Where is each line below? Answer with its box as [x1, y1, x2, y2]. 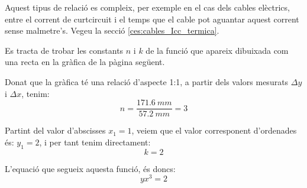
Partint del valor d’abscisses [5, 124, 106, 137]
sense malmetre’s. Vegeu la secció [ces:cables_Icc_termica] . [5, 24, 219, 37]
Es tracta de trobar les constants [5, 44, 124, 56]
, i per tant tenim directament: [39, 135, 151, 148]
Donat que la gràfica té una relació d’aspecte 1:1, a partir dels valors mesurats [5, 75, 289, 87]
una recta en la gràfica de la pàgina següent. [5, 56, 165, 68]
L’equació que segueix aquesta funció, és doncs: [5, 162, 176, 174]
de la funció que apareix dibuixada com [146, 44, 289, 56]
